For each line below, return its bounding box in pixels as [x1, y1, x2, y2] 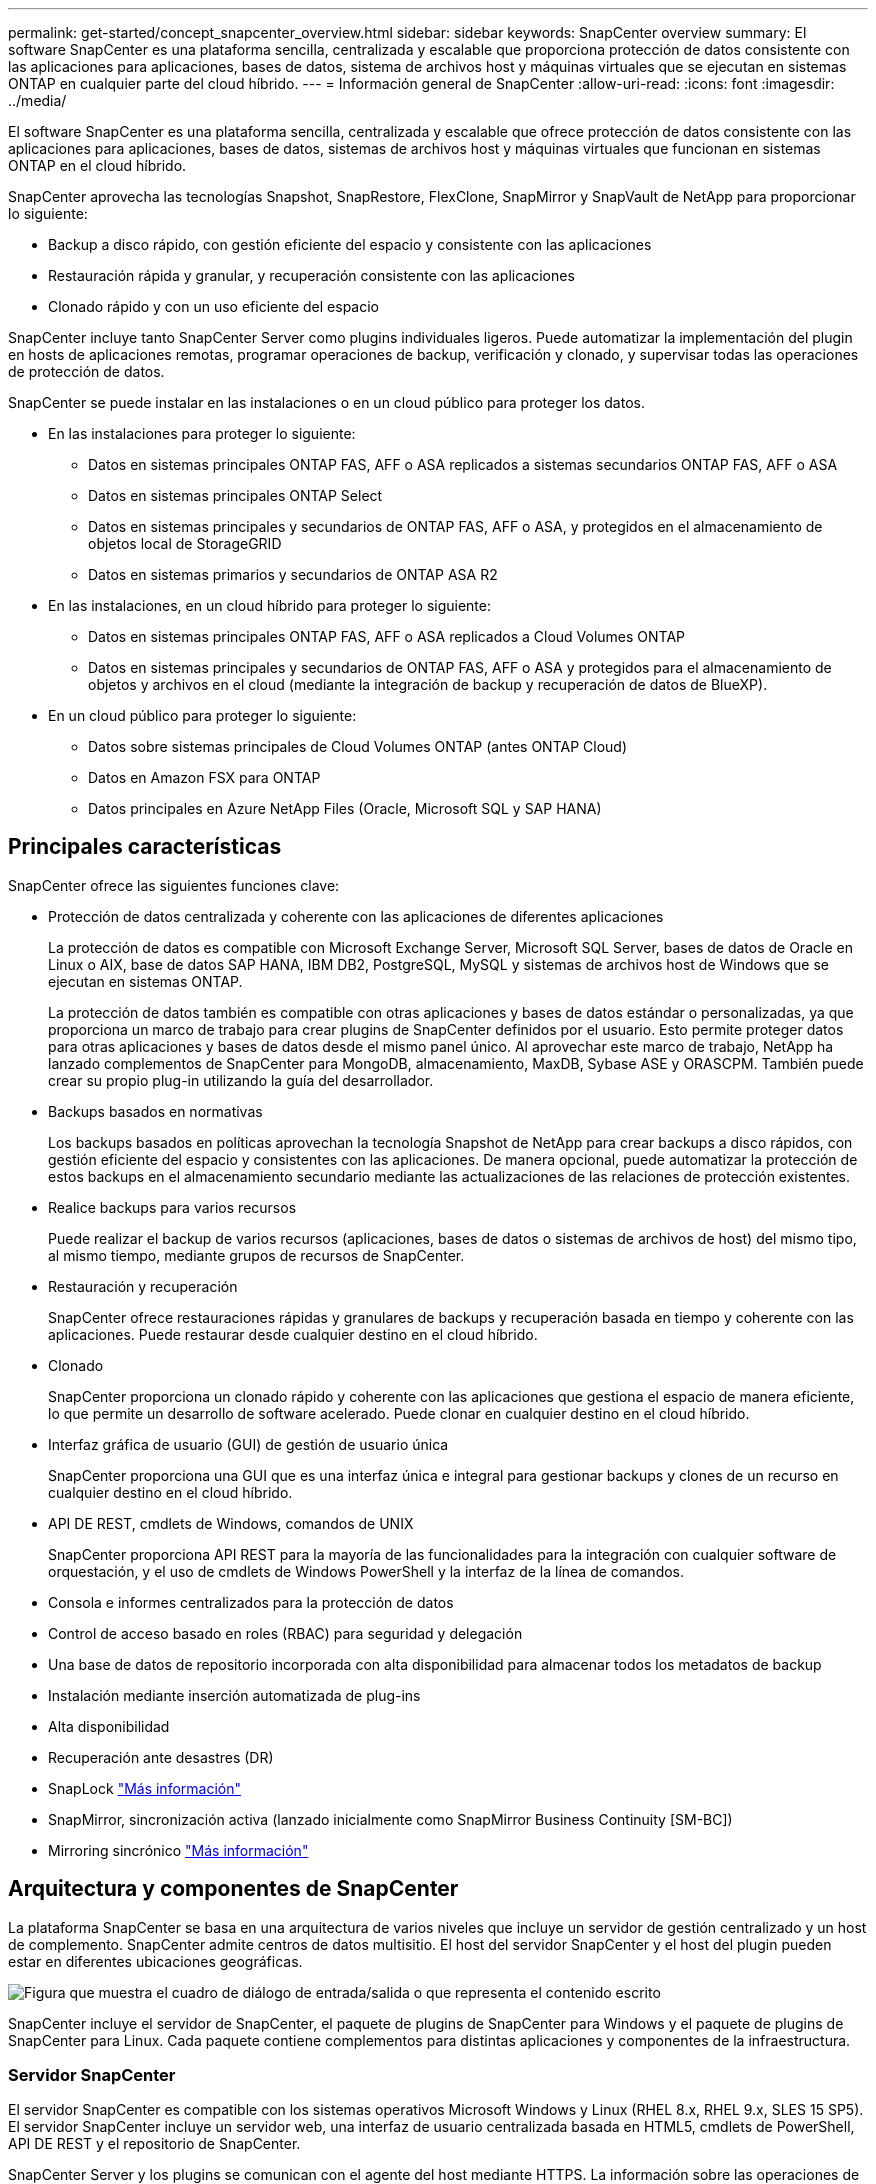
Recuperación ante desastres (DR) [48, 1748, 274, 1766]
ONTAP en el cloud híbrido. [8, 157, 187, 174]
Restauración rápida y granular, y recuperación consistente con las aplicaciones [48, 267, 575, 284]
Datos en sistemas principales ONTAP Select [88, 487, 383, 504]
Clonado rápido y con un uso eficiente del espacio [48, 298, 380, 315]
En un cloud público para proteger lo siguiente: [48, 707, 357, 724]
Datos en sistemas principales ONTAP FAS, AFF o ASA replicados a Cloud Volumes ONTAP [88, 628, 686, 645]
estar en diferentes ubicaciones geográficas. [8, 1952, 303, 1970]
